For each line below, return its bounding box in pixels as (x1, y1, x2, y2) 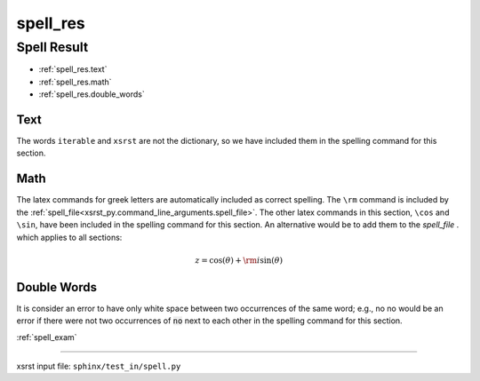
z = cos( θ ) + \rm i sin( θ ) (195, 255, 284, 266)
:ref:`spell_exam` (16, 331, 77, 342)
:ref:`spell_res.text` (38, 64, 108, 75)
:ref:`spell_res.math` (38, 76, 112, 87)
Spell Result (16, 39, 89, 55)
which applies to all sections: (16, 232, 123, 242)
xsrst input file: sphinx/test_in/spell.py (16, 361, 181, 372)
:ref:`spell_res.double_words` (38, 89, 146, 99)
